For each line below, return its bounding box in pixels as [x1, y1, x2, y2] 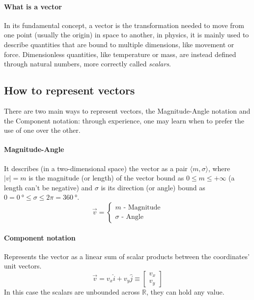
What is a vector [4, 1, 62, 11]
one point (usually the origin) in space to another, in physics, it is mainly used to [4, 30, 249, 40]
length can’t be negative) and [4, 182, 93, 192]
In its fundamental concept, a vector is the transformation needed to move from [4, 20, 244, 30]
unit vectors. [4, 261, 42, 271]
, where [208, 163, 230, 173]
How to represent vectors [4, 83, 135, 98]
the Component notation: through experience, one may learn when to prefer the [4, 115, 245, 125]
